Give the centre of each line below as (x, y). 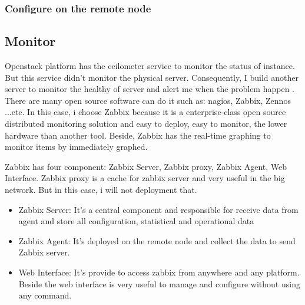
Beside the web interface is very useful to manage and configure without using (159, 283)
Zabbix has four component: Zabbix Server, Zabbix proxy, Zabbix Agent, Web (146, 166)
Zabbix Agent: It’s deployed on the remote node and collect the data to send (157, 240)
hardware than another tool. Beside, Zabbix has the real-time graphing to (138, 135)
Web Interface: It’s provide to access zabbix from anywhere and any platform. (159, 272)
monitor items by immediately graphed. (76, 147)
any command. (45, 295)
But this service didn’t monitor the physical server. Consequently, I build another (152, 77)
